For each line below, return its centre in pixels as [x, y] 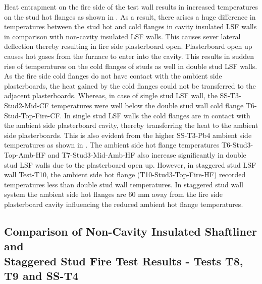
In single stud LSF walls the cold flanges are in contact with [157, 115]
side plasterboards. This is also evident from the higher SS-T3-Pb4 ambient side [128, 135]
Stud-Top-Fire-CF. [33, 115]
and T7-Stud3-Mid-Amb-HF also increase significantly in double [147, 154]
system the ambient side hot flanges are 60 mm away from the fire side [113, 194]
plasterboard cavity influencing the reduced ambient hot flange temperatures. [124, 204]
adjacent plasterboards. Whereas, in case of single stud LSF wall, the [111, 95]
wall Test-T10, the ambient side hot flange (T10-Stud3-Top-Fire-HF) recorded [125, 174]
